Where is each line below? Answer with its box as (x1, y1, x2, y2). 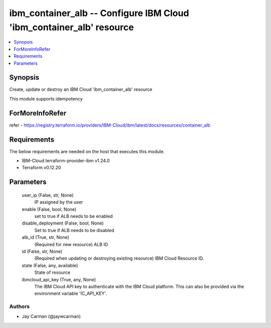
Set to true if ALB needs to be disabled (34, 227, 114, 233)
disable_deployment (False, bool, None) (22, 220, 104, 226)
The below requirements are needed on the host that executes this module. (9, 148, 165, 154)
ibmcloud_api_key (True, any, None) (22, 276, 96, 282)
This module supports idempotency (9, 95, 83, 101)
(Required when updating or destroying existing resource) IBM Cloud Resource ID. (34, 255, 204, 261)
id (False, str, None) (22, 248, 63, 254)
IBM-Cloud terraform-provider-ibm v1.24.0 (22, 158, 110, 164)
